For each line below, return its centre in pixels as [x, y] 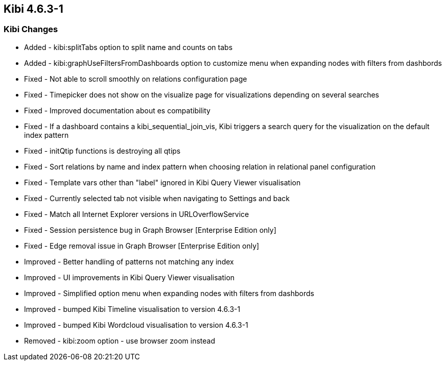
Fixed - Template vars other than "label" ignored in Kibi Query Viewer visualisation [162, 182]
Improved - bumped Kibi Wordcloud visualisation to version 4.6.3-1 [136, 325]
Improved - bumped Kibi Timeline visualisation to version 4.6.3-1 [132, 309]
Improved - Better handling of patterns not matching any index [129, 261]
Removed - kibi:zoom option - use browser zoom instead [120, 340]
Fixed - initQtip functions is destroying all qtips [102, 151]
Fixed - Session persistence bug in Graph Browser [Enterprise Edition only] [150, 230]
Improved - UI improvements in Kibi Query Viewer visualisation [130, 277]
